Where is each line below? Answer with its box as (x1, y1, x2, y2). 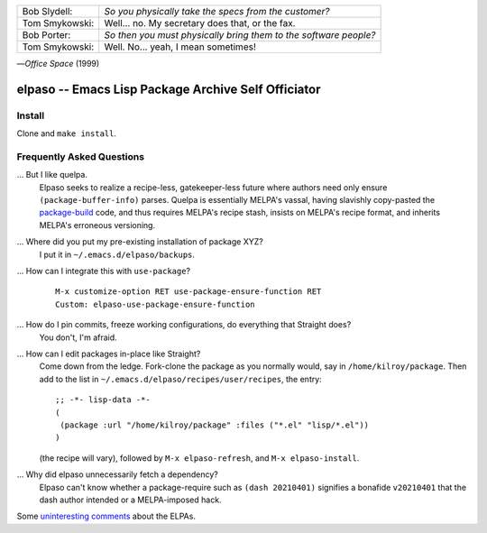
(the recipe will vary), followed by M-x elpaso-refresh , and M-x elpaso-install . (39, 452, 360, 464)
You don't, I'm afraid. (39, 332, 117, 343)
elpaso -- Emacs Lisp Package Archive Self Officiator (16, 81, 321, 96)
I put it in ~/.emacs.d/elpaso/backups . (39, 249, 196, 260)
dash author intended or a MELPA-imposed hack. (39, 494, 222, 505)
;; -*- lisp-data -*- (55, 395, 151, 405)
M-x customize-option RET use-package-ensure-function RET (55, 287, 322, 297)
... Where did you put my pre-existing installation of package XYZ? (16, 236, 263, 247)
